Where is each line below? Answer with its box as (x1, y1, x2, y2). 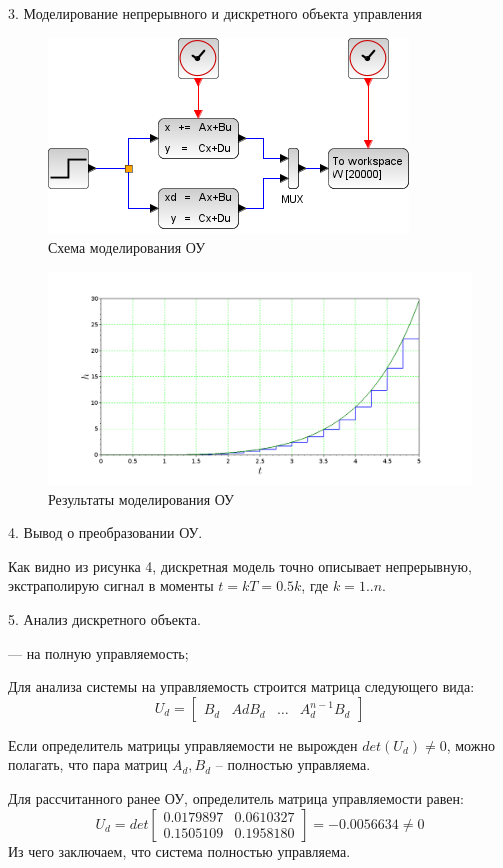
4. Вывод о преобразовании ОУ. (8, 522, 203, 543)
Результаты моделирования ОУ (48, 488, 235, 509)
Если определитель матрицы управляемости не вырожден (8, 734, 358, 755)
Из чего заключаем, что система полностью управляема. (8, 840, 351, 861)
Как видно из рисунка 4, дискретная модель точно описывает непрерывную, (8, 555, 472, 576)
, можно (446, 734, 495, 755)
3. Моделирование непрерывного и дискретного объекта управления (8, 3, 422, 23)
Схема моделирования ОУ (48, 237, 206, 258)
